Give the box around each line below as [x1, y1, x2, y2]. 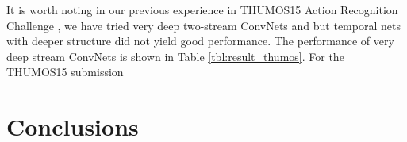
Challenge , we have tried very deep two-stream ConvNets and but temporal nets [6, 17, 401, 33]
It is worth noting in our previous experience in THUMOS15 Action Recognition [6, 2, 398, 17]
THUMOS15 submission [6, 63, 124, 80]
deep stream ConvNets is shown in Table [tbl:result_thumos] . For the [6, 48, 344, 64]
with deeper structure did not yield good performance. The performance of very [6, 33, 394, 49]
